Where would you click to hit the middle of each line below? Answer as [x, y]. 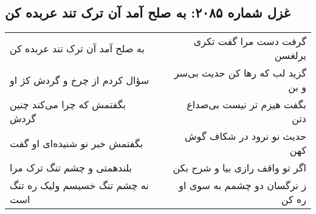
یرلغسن [290, 55]
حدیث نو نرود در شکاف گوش [246, 136]
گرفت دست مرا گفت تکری [250, 41]
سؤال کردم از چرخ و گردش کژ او [80, 80]
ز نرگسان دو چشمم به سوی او [242, 185]
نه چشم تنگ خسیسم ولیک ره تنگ [79, 185]
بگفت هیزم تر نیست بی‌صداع [246, 105]
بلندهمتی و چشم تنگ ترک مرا [71, 168]
